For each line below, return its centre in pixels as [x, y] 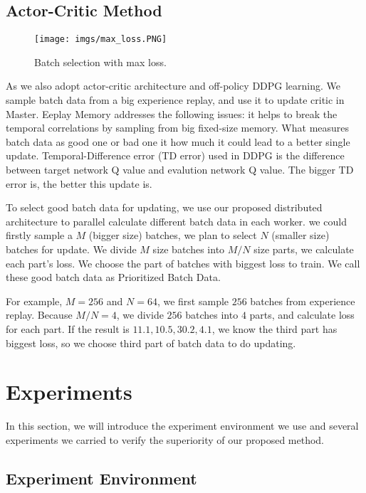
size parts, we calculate [304, 249]
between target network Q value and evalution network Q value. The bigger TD [180, 170]
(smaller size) [300, 235]
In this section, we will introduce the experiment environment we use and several [182, 426]
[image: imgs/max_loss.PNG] [101, 39]
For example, [34, 301]
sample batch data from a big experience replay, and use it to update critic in [175, 100]
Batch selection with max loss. [100, 62]
